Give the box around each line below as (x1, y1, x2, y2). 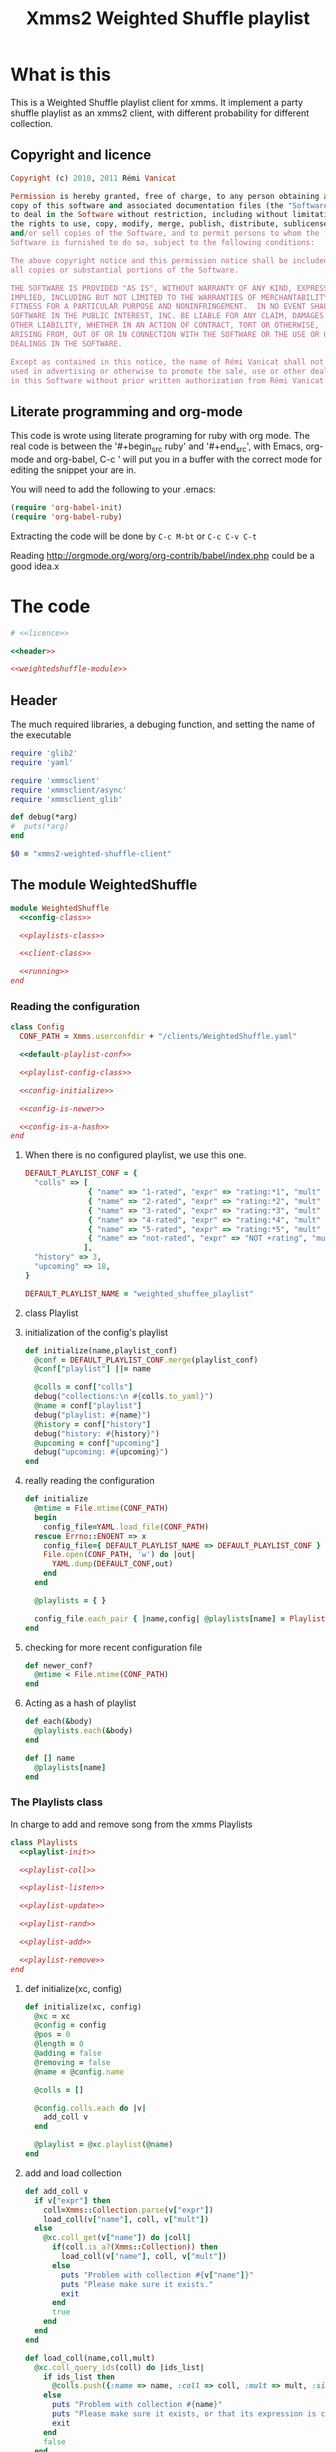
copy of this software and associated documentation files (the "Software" (10, 200, 333, 211)
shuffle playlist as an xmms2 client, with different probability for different (10, 107, 310, 119)
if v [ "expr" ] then (34, 2195, 111, 2206)
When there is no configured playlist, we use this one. (24, 1149, 247, 1161)
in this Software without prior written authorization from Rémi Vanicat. (10, 375, 329, 386)
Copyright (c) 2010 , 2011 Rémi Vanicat (10, 173, 177, 183)
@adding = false (34, 2048, 102, 2059)
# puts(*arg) (10, 822, 70, 832)
